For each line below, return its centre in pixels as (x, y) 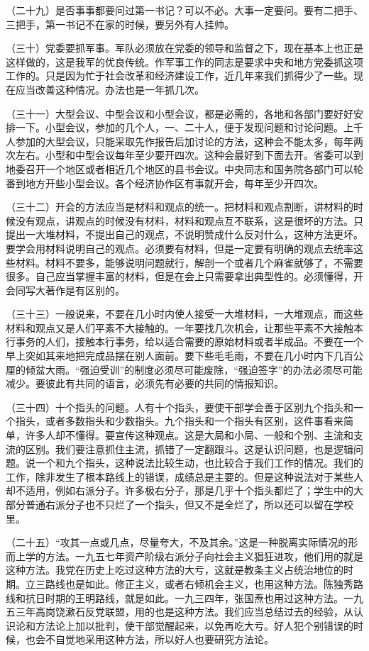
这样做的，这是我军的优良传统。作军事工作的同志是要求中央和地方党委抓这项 (184, 61)
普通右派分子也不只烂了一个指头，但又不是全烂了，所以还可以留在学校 (189, 504)
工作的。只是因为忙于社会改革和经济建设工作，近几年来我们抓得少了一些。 (180, 76)
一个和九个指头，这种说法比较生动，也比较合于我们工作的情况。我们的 (199, 463)
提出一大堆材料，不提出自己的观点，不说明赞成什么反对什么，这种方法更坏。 (184, 234)
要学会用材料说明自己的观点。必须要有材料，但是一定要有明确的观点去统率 (180, 248)
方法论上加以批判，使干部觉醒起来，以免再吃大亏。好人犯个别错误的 (194, 625)
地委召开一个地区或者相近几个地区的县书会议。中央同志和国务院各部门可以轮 (184, 168)
